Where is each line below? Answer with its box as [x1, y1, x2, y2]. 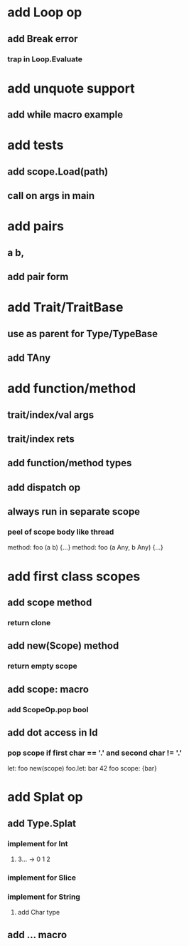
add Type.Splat [7, 817, 77, 829]
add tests [7, 137, 64, 153]
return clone [7, 617, 51, 627]
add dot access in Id [7, 726, 98, 739]
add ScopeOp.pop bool [7, 704, 89, 714]
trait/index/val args [7, 408, 94, 421]
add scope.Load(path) [7, 165, 109, 178]
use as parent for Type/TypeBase [7, 327, 158, 339]
